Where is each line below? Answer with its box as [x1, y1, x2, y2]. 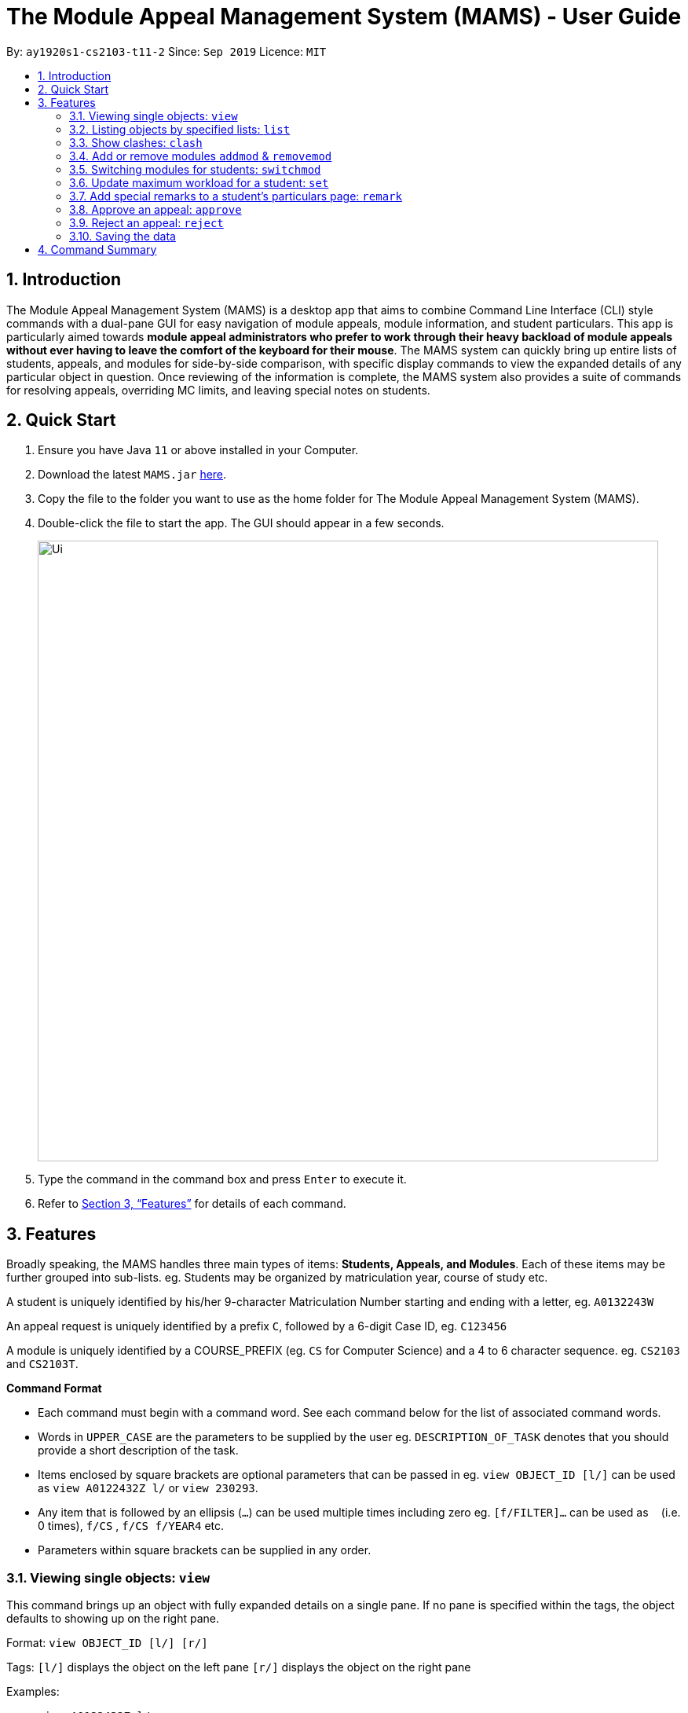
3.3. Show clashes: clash [69, 135, 203, 149]
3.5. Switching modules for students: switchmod [69, 162, 321, 176]
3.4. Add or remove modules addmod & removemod [69, 149, 332, 163]
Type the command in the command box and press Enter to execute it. [38, 1172, 407, 1187]
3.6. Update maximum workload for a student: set [69, 175, 329, 189]
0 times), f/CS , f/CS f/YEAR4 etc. [38, 1519, 225, 1533]
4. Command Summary [38, 242, 157, 256]
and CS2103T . [6, 1357, 79, 1371]
